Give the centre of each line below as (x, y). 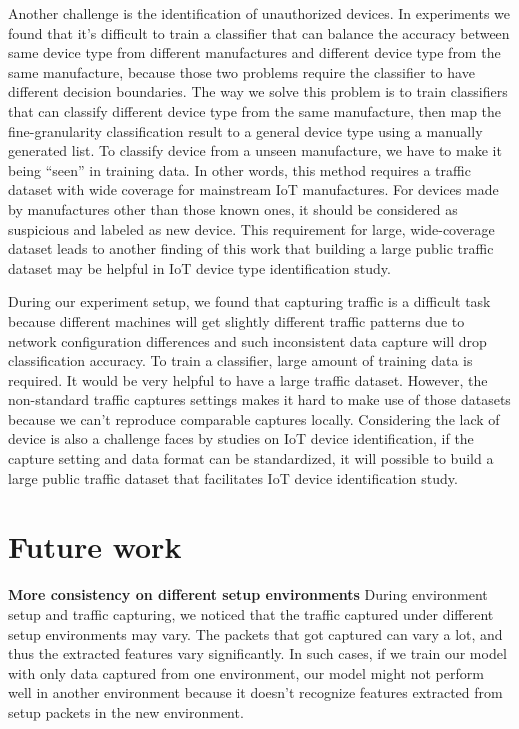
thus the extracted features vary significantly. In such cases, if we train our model (257, 653)
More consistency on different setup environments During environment (248, 594)
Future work (95, 546)
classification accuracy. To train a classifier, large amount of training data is (240, 360)
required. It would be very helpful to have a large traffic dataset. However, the (248, 379)
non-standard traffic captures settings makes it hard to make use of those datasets (259, 399)
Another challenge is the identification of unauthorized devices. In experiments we (259, 13)
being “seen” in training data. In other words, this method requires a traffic (239, 169)
